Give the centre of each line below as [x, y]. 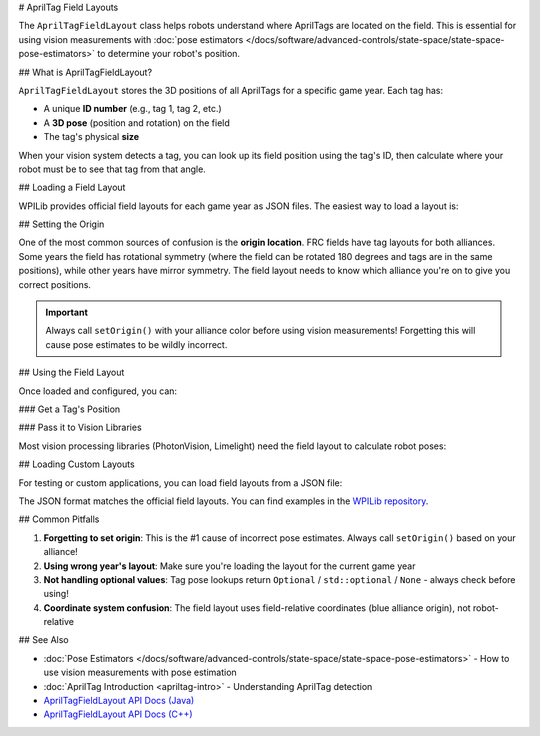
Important [67, 312]
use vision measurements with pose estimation [140, 672]
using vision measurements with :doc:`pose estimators [131, 39]
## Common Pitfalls [59, 519]
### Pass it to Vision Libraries [80, 427]
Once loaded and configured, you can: [98, 391]
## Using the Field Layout [71, 372]
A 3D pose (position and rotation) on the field [136, 122]
